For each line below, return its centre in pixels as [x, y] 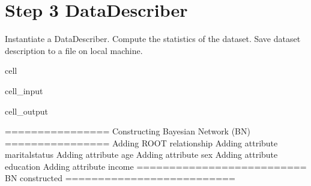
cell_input [24, 90]
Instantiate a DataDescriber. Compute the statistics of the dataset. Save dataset [153, 39]
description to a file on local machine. [74, 50]
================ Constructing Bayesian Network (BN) [128, 131]
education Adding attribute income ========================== [156, 166]
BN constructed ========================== [120, 178]
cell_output [26, 111]
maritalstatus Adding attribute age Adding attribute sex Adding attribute [141, 154]
